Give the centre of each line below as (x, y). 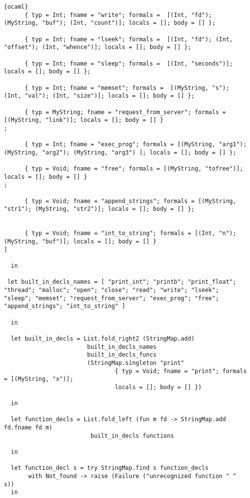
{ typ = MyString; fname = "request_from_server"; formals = (125, 112)
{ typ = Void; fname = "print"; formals (181, 371)
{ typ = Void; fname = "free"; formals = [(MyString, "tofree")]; (134, 169)
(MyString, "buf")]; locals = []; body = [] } (80, 242)
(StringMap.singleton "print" (136, 363)
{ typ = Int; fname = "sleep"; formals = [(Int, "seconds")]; (129, 63)
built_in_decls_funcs (122, 355)
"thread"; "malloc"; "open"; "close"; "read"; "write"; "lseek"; (111, 290)
